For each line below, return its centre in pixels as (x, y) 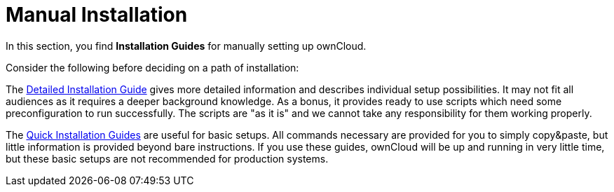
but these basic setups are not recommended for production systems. (167, 158)
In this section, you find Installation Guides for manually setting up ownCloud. (186, 46)
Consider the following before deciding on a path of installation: (152, 67)
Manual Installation (97, 15)
